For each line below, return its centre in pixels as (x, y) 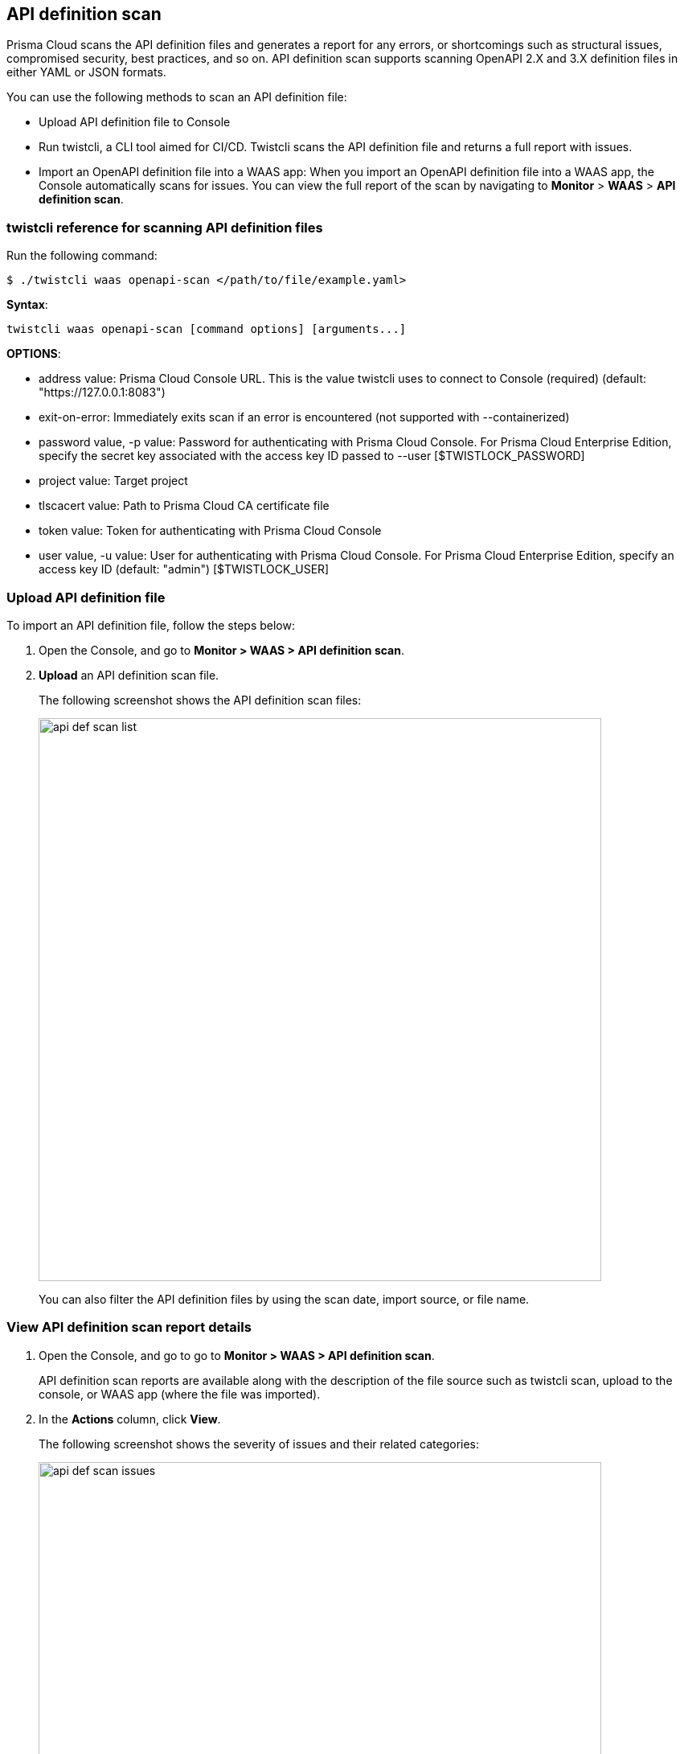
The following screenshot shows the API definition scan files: (200, 700)
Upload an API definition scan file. (129, 675)
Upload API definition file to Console (135, 122)
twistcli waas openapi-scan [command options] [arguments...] (207, 329)
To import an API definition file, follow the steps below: (151, 625)
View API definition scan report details (129, 1327)
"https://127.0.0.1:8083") (102, 392)
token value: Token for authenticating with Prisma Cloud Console (210, 531)
